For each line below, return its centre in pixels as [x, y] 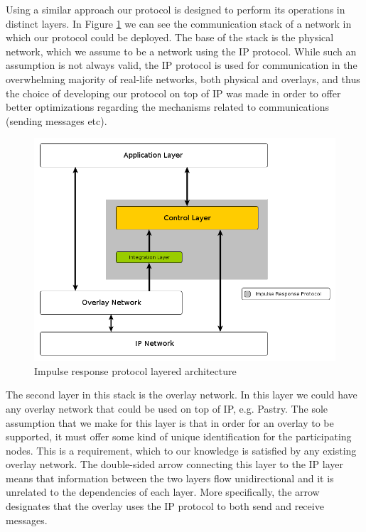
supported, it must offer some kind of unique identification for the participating [179, 436]
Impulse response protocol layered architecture [135, 370]
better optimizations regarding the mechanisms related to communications [168, 107]
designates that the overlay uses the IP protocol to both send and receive [165, 506]
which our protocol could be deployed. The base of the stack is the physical [170, 37]
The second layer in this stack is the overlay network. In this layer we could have [182, 395]
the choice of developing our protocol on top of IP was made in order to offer [173, 93]
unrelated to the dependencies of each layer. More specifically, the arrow [163, 492]
